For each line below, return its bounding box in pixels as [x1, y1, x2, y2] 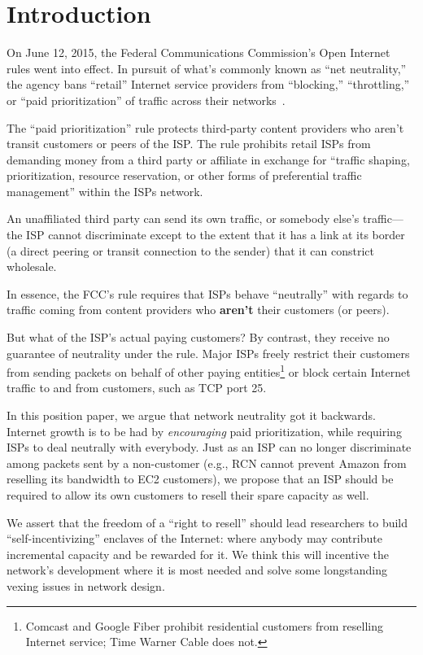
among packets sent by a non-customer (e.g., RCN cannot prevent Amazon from [7, 454, 407, 471]
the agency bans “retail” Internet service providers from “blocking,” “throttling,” [7, 76, 410, 93]
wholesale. [7, 258, 57, 275]
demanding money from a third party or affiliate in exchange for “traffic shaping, [7, 151, 410, 168]
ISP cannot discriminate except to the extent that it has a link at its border [26, 226, 405, 243]
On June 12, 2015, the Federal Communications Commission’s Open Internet [7, 44, 390, 61]
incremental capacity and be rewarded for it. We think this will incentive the [7, 545, 390, 562]
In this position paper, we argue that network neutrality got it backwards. [7, 407, 376, 424]
